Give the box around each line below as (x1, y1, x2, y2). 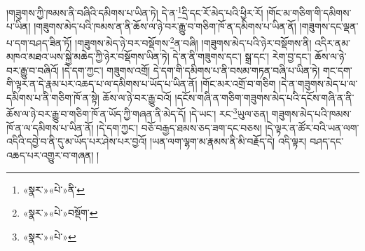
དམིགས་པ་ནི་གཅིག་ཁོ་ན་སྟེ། (6, 90, 99, 104)
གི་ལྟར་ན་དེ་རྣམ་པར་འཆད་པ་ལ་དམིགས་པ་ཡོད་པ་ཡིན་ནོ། (6, 76, 198, 91)
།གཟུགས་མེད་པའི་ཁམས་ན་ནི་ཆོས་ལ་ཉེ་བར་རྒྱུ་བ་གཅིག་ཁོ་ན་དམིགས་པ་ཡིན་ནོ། (34, 19, 296, 34)
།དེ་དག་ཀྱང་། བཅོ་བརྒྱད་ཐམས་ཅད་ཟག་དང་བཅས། (97, 120, 262, 135)
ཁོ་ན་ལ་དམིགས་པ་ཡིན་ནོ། (6, 120, 94, 135)
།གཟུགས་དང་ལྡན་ (299, 19, 359, 34)
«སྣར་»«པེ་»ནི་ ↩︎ (22, 182, 85, 196)
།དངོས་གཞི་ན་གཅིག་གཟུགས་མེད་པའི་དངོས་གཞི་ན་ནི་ (174, 90, 354, 104)
